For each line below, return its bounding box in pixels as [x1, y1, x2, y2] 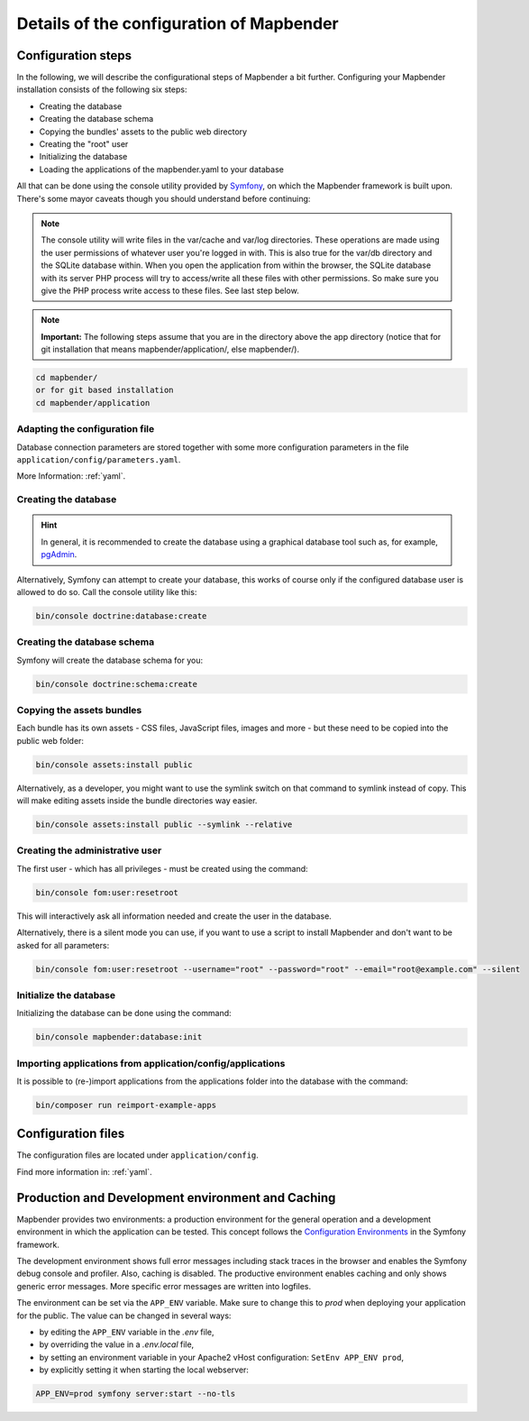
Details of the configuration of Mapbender [16, 14, 339, 33]
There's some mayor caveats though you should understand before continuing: [16, 193, 311, 204]
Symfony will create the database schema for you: [16, 655, 203, 665]
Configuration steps [16, 48, 132, 63]
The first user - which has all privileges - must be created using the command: [16, 863, 308, 874]
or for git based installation [35, 385, 175, 396]
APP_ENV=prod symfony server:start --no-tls [35, 1389, 236, 1399]
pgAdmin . [41, 549, 78, 560]
